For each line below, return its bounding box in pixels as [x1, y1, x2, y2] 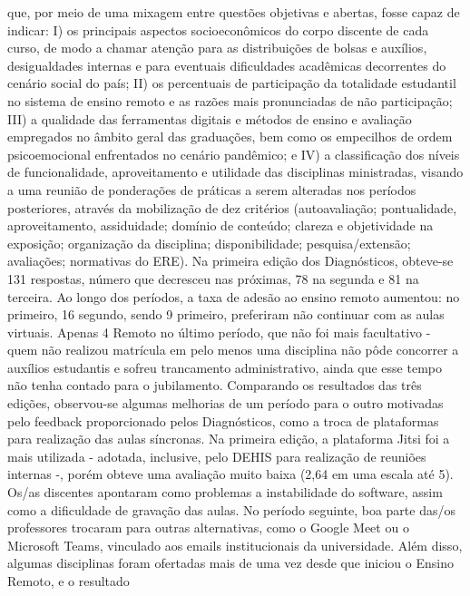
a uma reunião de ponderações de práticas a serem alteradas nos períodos [7, 180, 416, 199]
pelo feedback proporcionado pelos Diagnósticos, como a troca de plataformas [7, 411, 439, 430]
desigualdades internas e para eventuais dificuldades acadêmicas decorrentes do [7, 55, 446, 74]
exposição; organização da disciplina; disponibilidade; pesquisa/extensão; [7, 233, 411, 252]
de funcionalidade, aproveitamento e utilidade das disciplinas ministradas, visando [7, 162, 464, 181]
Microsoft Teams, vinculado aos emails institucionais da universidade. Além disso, [7, 535, 463, 554]
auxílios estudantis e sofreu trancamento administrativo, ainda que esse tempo [7, 357, 442, 376]
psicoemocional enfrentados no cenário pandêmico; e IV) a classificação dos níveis [7, 144, 460, 163]
